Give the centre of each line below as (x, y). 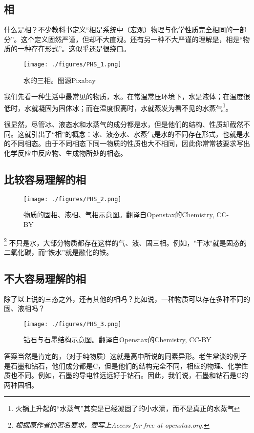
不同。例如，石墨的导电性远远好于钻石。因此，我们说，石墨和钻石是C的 (133, 375)
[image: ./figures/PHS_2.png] (73, 199)
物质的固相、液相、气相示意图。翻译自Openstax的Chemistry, (119, 215)
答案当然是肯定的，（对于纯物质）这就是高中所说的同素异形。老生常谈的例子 (125, 356)
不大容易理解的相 (45, 278)
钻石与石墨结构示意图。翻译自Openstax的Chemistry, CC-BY (117, 340)
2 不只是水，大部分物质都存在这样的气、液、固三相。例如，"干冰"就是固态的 (125, 242)
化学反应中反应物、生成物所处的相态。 (65, 153)
